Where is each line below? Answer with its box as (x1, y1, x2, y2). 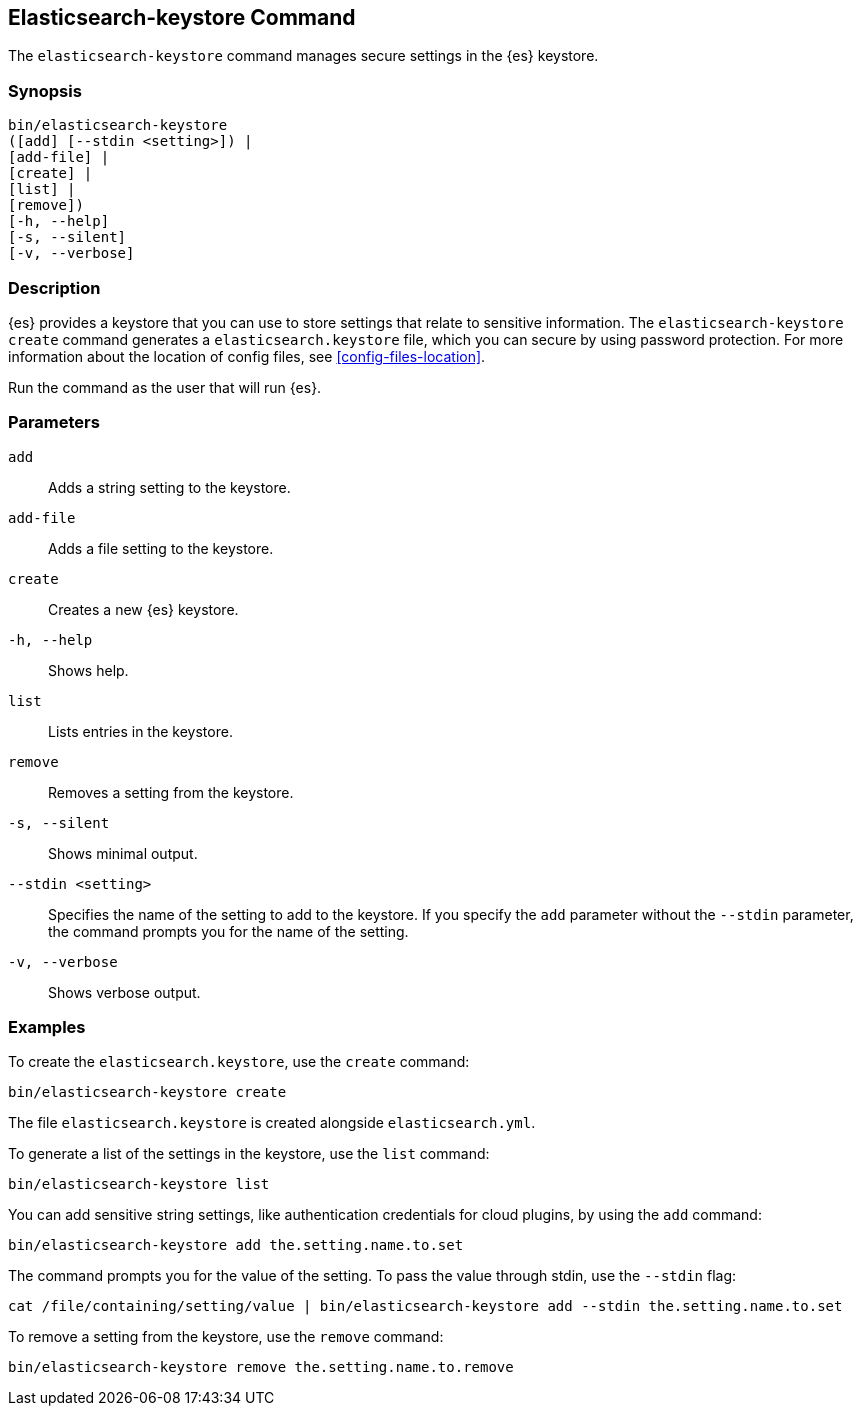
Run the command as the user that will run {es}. (8, 378, 322, 396)
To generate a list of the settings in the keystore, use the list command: (8, 1145, 490, 1163)
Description (8, 277, 101, 298)
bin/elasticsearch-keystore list (8, 1176, 270, 1193)
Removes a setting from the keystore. (48, 783, 294, 801)
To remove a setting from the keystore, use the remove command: (8, 1328, 444, 1346)
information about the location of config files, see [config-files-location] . (8, 347, 486, 365)
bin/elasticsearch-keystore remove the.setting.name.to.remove (8, 1359, 514, 1376)
